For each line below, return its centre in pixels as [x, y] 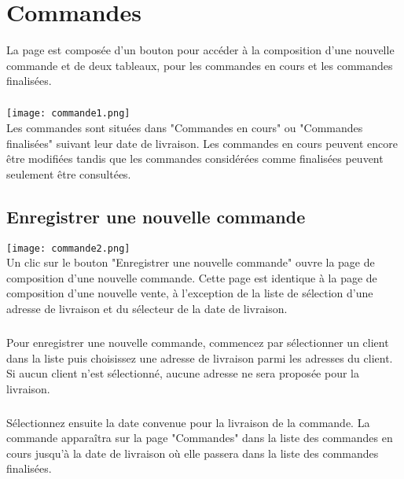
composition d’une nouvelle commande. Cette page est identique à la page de [192, 277]
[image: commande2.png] [68, 248]
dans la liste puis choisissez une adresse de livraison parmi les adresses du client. [200, 357]
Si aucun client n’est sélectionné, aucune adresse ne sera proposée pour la [183, 373]
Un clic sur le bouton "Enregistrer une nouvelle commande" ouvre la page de [191, 262]
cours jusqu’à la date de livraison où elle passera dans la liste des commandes [193, 453]
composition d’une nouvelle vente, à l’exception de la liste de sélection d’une [190, 293]
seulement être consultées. [69, 173]
